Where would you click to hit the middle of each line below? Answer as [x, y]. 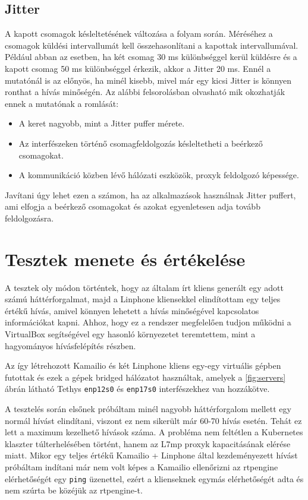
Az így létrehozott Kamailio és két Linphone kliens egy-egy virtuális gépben [143, 365]
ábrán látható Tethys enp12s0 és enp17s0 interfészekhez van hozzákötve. [137, 389]
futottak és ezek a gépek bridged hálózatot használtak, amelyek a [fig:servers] [145, 377]
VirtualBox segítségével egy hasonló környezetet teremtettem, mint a [130, 334]
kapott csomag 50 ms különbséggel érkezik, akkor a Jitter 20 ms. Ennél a [138, 68]
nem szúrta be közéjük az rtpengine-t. [74, 490]
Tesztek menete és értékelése [125, 259]
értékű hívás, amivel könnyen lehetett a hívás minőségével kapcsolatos [132, 310]
